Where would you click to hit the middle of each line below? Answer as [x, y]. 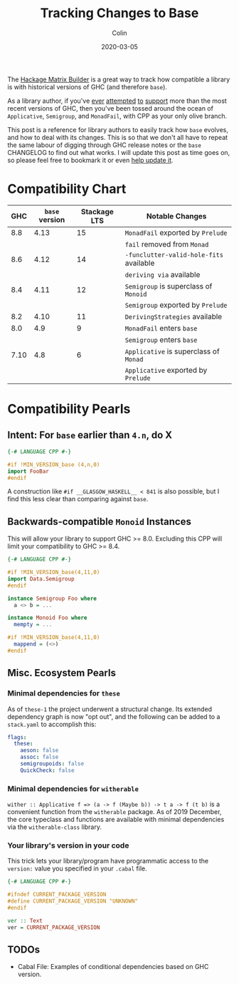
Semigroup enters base [161, 339]
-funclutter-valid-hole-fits [174, 255]
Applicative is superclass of [172, 351]
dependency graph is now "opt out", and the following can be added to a [114, 716]
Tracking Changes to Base [119, 13]
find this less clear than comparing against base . [78, 499]
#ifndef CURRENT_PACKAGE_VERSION [57, 895]
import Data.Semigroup [41, 579]
